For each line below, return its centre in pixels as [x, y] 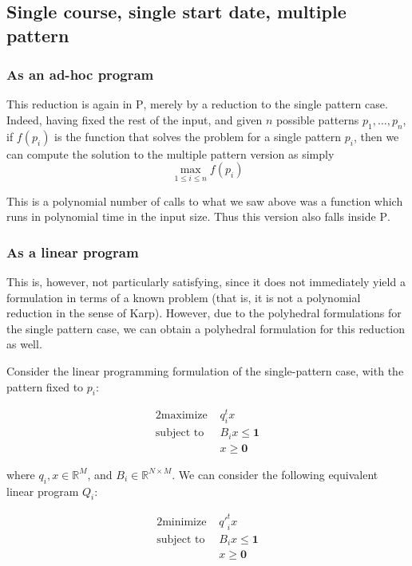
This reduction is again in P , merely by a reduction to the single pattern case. [197, 104]
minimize [184, 522]
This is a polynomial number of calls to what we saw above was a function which [205, 200]
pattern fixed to [45, 386]
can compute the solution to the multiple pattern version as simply [170, 153]
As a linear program [73, 252]
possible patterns [317, 119]
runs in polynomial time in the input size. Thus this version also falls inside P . [198, 216]
